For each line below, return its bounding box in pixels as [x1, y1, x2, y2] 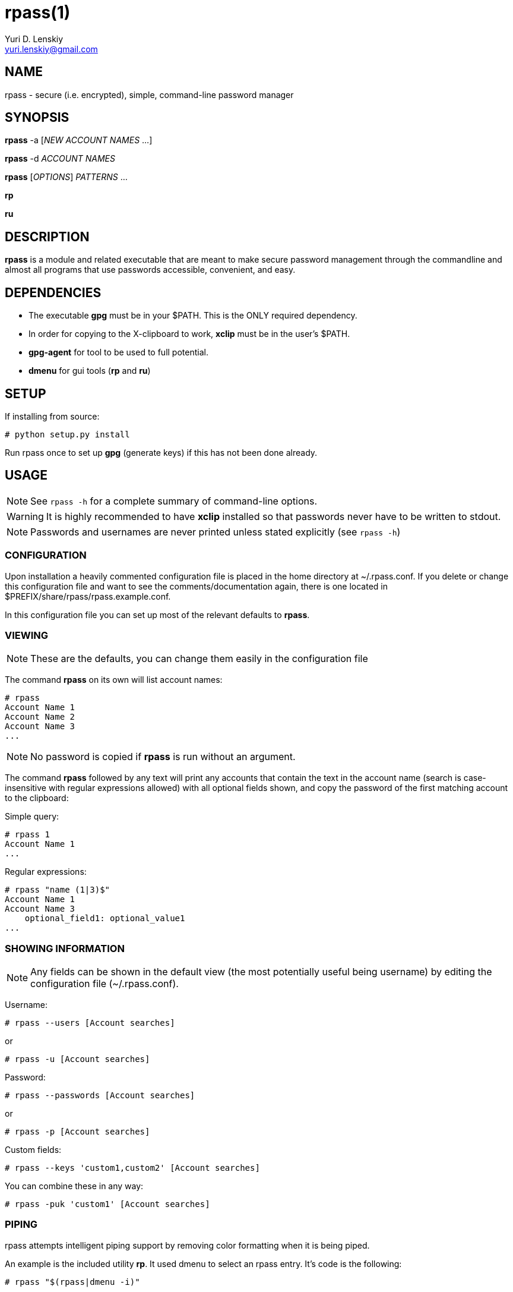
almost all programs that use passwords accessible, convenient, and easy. [5, 264, 296, 275]
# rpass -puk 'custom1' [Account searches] [5, 1199, 210, 1209]
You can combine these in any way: [5, 1181, 144, 1192]
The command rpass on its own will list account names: [5, 675, 223, 685]
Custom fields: [5, 1145, 62, 1155]
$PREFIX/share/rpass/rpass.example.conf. [5, 591, 171, 601]
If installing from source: [5, 411, 100, 421]
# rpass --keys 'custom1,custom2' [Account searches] [5, 1163, 260, 1173]
